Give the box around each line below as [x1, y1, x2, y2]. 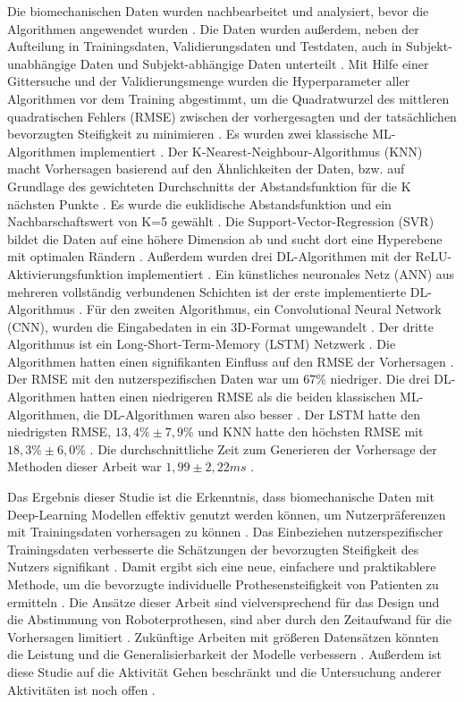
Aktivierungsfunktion [7, 264, 123, 283]
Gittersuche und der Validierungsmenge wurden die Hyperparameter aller [7, 72, 410, 90]
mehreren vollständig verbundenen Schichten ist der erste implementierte [7, 282, 407, 300]
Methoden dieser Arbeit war [7, 457, 162, 476]
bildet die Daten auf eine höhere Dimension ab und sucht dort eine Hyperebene [7, 229, 443, 248]
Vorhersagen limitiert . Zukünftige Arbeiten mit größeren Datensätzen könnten [7, 627, 439, 646]
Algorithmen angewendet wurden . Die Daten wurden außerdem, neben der [7, 19, 419, 38]
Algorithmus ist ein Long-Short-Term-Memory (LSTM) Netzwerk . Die [7, 334, 396, 353]
